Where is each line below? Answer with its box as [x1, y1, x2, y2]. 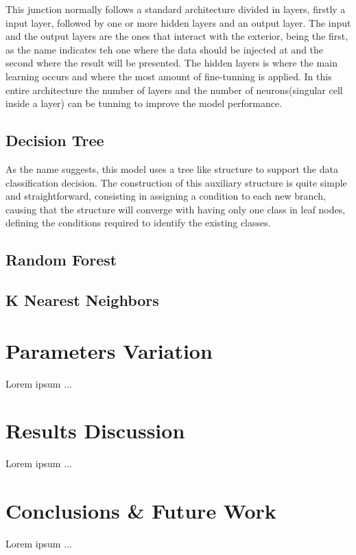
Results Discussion [5, 416, 185, 445]
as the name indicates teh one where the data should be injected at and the [5, 42, 324, 56]
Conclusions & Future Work [5, 497, 276, 525]
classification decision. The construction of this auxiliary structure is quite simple [5, 175, 347, 189]
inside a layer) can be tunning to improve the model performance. [5, 96, 283, 110]
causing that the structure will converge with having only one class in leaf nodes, [5, 202, 346, 216]
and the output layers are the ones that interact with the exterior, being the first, [5, 29, 348, 43]
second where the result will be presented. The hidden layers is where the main [5, 56, 337, 70]
